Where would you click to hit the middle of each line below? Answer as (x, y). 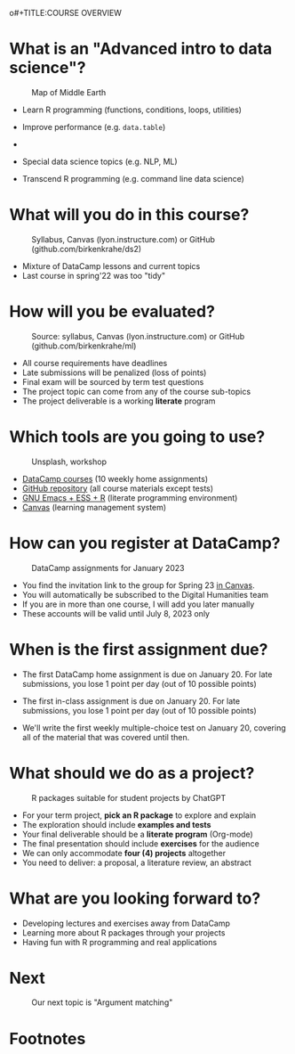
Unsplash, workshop (69, 462)
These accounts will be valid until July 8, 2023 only (116, 613)
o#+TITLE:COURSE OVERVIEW (66, 13)
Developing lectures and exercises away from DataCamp (126, 923)
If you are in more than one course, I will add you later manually (138, 604)
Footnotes (48, 1038)
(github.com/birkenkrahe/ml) (84, 346)
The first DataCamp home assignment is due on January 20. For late (147, 674)
